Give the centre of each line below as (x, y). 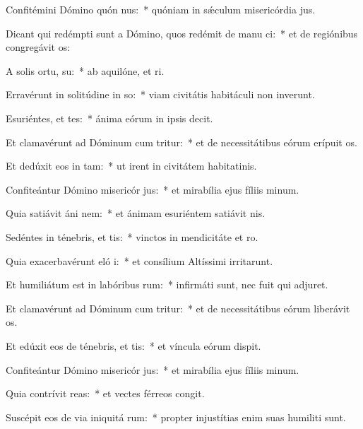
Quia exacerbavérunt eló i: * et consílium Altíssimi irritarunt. (139, 260)
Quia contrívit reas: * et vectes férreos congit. (105, 393)
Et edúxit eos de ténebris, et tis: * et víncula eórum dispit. (133, 345)
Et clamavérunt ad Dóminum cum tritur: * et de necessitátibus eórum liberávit (178, 308)
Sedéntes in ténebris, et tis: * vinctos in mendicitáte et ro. (132, 236)
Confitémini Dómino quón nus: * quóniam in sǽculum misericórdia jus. (161, 9)
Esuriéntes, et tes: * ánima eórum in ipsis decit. (109, 118)
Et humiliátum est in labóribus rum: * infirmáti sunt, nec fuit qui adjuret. (167, 284)
